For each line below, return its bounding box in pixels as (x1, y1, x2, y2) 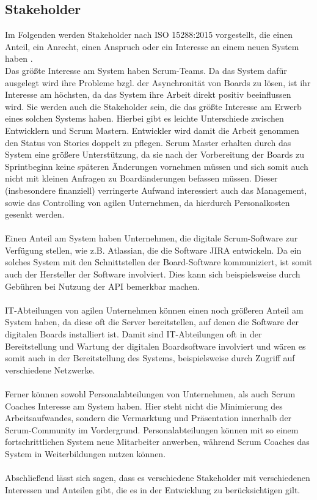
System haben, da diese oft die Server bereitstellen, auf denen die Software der (5, 315, 299, 328)
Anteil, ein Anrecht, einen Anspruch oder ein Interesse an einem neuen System (5, 40, 299, 53)
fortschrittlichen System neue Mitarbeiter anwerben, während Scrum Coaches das (5, 435, 310, 448)
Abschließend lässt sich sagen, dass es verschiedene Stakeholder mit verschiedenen (5, 471, 310, 484)
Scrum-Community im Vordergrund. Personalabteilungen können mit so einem (5, 423, 299, 436)
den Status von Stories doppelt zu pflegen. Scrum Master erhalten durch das (5, 136, 291, 149)
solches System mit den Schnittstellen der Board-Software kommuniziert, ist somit (5, 256, 313, 268)
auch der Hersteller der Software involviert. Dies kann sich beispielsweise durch (5, 268, 301, 281)
